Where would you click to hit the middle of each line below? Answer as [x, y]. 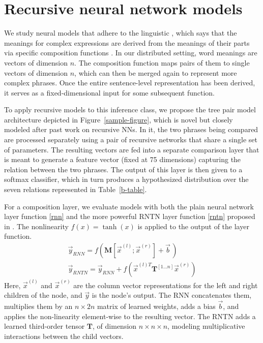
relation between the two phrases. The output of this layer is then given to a [123, 169]
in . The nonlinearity [36, 226]
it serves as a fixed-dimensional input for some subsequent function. [110, 92]
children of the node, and [43, 295]
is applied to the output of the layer [193, 226]
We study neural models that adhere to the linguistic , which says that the [121, 33]
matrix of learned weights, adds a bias [156, 306]
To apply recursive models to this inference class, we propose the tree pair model [130, 110]
